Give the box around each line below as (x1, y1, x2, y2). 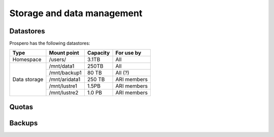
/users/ (49, 56, 66, 63)
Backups (9, 119, 38, 127)
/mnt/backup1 (49, 69, 82, 76)
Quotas (9, 103, 33, 111)
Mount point (49, 50, 80, 57)
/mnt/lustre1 (49, 82, 78, 89)
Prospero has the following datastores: (9, 40, 90, 47)
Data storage (12, 76, 44, 83)
